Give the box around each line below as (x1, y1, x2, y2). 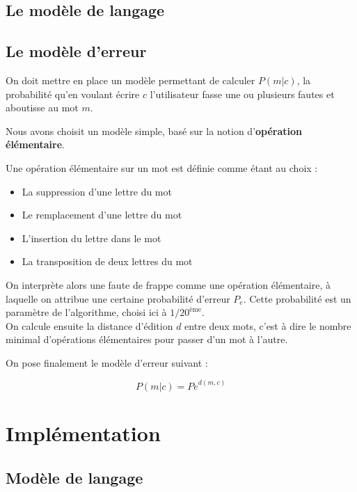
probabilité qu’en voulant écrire (6, 86, 140, 101)
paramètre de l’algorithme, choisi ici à (6, 305, 167, 319)
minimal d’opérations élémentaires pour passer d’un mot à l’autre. (6, 332, 288, 347)
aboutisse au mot (6, 100, 79, 115)
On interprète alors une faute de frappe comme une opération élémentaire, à (6, 277, 331, 292)
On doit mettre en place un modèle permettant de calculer (6, 72, 255, 87)
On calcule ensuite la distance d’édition (6, 318, 173, 333)
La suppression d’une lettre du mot (22, 184, 172, 198)
